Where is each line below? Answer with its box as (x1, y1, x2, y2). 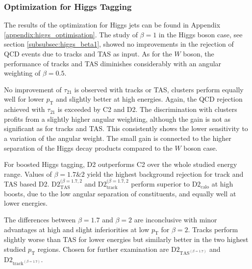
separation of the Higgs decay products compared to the (4, 142, 173, 153)
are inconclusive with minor (134, 214, 217, 224)
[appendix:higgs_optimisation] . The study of (4, 29, 138, 39)
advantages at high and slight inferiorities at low (4, 224, 150, 234)
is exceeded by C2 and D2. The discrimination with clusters (57, 104, 237, 114)
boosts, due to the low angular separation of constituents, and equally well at (4, 188, 236, 198)
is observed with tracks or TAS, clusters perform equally (74, 84, 244, 94)
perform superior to (131, 179, 190, 189)
